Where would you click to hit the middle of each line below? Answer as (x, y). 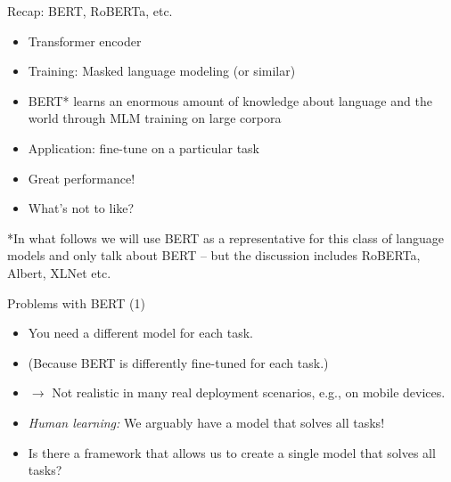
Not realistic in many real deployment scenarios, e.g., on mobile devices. (249, 392)
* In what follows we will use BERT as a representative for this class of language (226, 237)
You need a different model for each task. (140, 333)
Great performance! (82, 178)
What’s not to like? (81, 208)
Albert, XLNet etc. (59, 272)
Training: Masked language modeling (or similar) (162, 71)
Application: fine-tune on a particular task (143, 147)
